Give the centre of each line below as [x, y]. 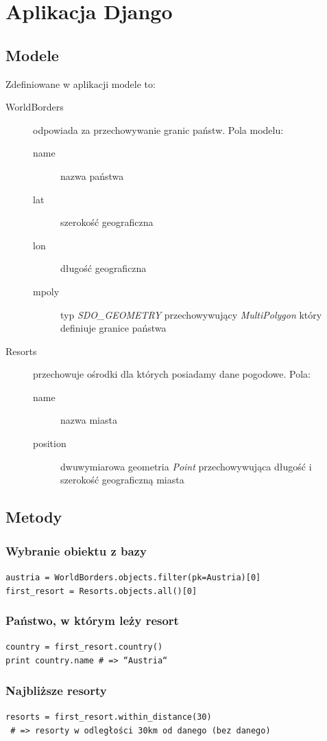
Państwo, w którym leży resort [92, 620]
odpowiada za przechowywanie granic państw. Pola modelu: [158, 129]
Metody [34, 517]
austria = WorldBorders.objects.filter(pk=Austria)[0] [133, 577]
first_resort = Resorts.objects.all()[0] [101, 591]
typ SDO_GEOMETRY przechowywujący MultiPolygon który [191, 314]
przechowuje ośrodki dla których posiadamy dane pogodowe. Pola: [172, 374]
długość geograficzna [104, 268]
